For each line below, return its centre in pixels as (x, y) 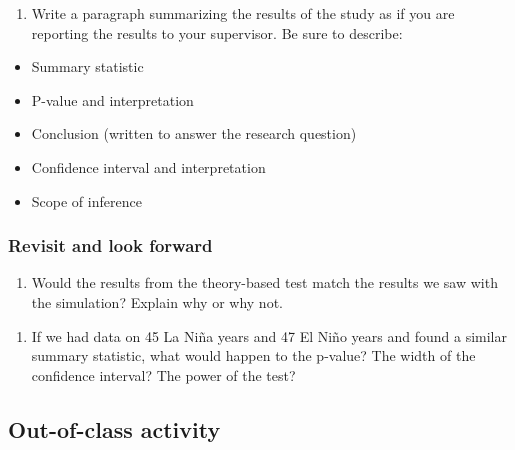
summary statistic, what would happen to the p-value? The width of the (253, 355)
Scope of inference (86, 200)
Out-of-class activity (114, 428)
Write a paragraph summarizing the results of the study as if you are (243, 13)
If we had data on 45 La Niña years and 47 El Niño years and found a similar (269, 335)
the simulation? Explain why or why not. (157, 301)
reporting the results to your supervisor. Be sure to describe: (217, 32)
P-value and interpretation (112, 99)
